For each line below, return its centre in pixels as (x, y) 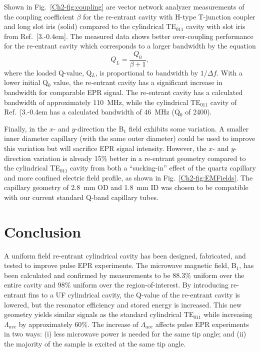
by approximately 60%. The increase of (78, 324)
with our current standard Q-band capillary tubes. (81, 197)
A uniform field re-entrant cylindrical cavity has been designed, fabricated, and (125, 255)
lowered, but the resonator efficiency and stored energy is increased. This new (123, 304)
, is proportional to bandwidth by (147, 72)
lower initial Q (26, 82)
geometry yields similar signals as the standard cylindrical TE (99, 314)
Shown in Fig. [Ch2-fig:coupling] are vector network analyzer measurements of (124, 6)
